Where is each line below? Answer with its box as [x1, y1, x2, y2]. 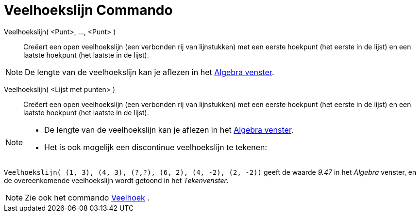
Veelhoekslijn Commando [4, 2, 173, 18]
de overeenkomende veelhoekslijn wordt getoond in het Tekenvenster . [4, 176, 229, 185]
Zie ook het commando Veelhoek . [25, 192, 150, 202]
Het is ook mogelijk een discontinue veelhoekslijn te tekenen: [44, 142, 268, 152]
